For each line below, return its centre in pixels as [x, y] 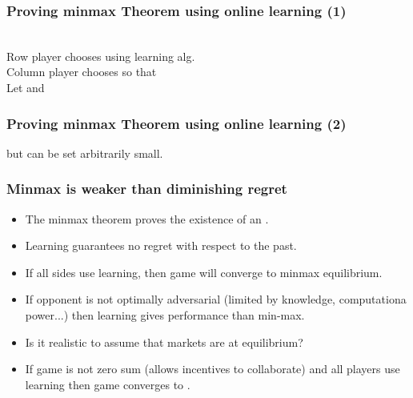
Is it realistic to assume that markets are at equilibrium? [164, 342]
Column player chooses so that [82, 72]
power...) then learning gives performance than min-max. [165, 315]
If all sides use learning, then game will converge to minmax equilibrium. [204, 272]
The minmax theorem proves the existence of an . [147, 218]
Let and [26, 87]
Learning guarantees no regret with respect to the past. [161, 245]
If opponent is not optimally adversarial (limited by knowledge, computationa [216, 299]
